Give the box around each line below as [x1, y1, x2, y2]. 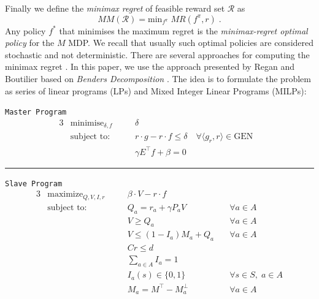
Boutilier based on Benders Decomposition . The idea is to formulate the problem [5, 72, 311, 85]
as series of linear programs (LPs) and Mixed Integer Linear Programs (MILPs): [5, 84, 307, 97]
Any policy [5, 24, 46, 37]
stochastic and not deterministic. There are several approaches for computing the [5, 48, 310, 61]
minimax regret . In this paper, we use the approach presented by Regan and [5, 60, 294, 73]
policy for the [5, 36, 55, 49]
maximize [47, 190, 83, 199]
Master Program [5, 108, 67, 117]
